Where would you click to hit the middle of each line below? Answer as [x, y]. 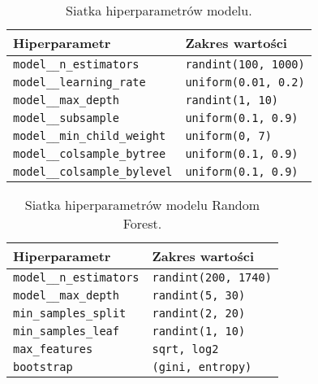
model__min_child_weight [90, 136]
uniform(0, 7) [228, 136]
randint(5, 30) [199, 295]
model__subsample [66, 118]
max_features [53, 349]
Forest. [142, 223]
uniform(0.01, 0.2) [245, 82]
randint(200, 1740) [212, 277]
